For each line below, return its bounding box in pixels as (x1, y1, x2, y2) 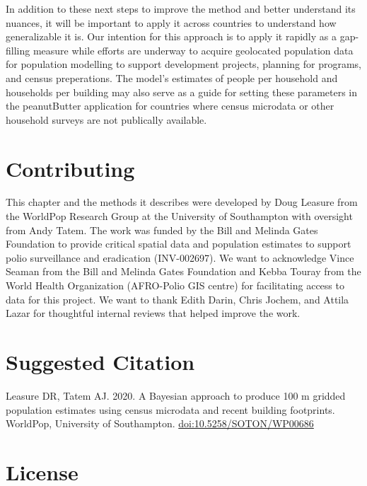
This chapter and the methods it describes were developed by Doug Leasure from (6, 195, 358, 209)
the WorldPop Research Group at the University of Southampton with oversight (6, 209, 353, 224)
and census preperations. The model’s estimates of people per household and (6, 70, 338, 85)
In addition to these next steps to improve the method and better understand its (6, 1, 356, 16)
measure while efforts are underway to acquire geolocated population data (33, 42, 354, 57)
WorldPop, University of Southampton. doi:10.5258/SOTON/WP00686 (6, 416, 314, 431)
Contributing (6, 154, 135, 183)
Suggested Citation (6, 347, 195, 376)
